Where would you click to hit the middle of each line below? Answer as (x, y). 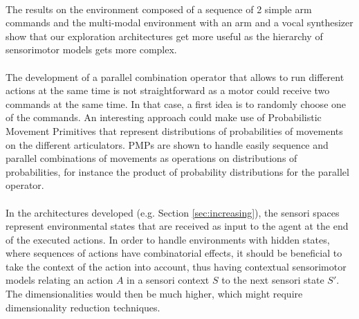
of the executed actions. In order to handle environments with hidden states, (168, 239)
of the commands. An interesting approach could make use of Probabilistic (164, 117)
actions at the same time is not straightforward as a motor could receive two (168, 90)
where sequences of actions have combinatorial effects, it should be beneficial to (174, 253)
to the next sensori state (273, 280)
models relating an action (59, 280)
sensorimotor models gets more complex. (91, 49)
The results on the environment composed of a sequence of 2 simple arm (159, 9)
